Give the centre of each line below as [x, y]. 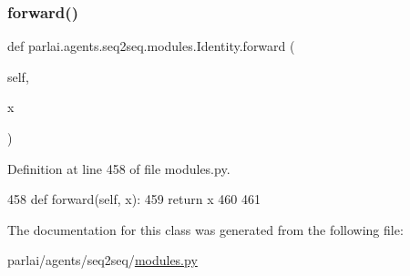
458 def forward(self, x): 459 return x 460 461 [134, 199]
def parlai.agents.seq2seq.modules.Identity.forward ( [151, 46]
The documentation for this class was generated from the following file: [205, 229]
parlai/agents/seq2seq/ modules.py [102, 260]
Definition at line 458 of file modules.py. [119, 168]
